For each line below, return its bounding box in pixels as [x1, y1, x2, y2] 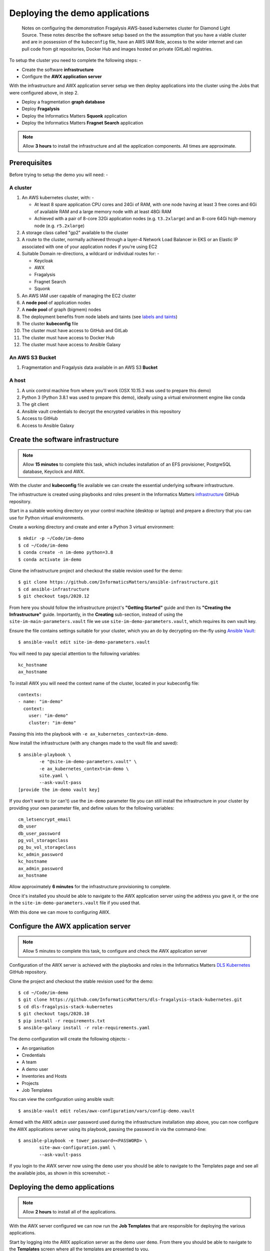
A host [9, 377, 26, 384]
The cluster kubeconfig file [21, 321, 78, 327]
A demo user [21, 1066, 48, 1072]
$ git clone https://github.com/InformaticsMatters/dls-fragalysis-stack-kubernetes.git [18, 997, 242, 1003]
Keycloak [34, 258, 53, 264]
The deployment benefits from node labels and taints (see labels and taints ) [21, 313, 177, 320]
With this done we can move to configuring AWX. [9, 909, 111, 915]
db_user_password [18, 831, 60, 836]
